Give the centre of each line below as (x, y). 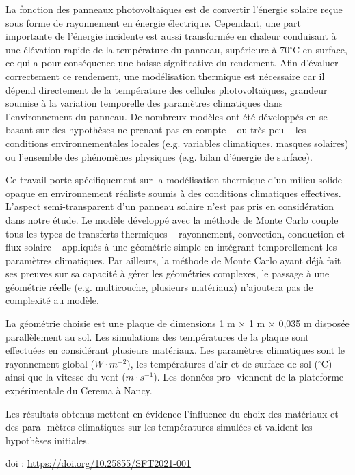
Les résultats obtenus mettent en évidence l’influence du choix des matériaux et (172, 413)
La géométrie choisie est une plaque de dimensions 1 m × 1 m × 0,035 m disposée (177, 323)
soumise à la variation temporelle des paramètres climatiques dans (144, 103)
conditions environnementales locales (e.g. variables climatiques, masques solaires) (177, 143)
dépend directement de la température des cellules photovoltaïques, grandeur (167, 89)
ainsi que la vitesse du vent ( (66, 377)
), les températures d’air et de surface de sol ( (222, 363)
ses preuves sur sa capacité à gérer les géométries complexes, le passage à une (168, 273)
